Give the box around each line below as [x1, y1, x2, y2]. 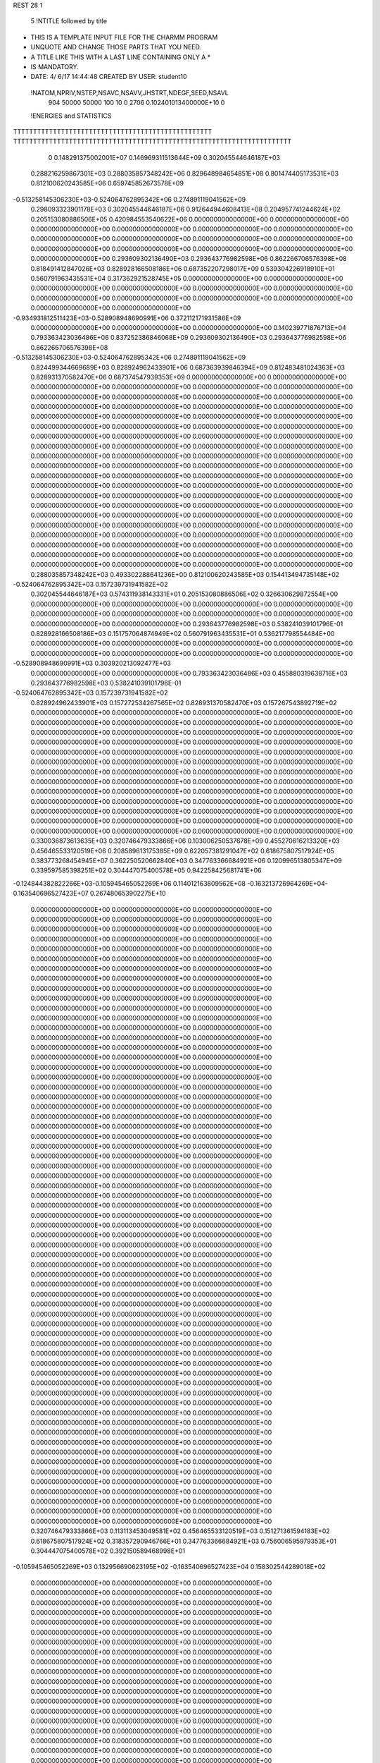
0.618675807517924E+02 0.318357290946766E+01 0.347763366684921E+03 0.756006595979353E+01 [30, 1537, 337, 1545]
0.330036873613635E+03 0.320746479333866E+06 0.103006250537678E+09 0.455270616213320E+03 [30, 836, 341, 846]
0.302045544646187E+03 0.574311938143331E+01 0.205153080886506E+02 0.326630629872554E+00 [30, 590, 338, 599]
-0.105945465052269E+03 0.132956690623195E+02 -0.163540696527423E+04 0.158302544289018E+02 [13, 1563, 327, 1571]
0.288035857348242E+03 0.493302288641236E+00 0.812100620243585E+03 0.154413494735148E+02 [30, 570, 340, 578]
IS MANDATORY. [30, 62, 79, 71]
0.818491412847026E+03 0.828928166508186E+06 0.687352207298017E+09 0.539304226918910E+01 [30, 264, 335, 273]
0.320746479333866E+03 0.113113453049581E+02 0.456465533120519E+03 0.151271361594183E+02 [30, 1527, 330, 1535]
